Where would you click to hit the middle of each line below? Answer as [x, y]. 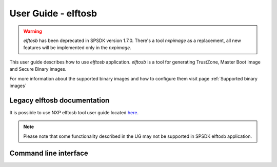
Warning [33, 31]
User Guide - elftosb [53, 13]
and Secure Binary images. [38, 69]
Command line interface [49, 153]
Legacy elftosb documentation [60, 100]
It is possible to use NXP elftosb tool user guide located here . [74, 112]
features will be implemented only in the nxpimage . [77, 48]
